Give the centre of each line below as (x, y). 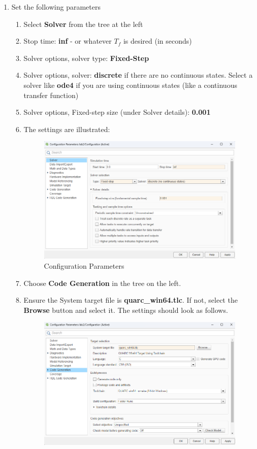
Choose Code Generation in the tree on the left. (102, 283)
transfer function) (51, 95)
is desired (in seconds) (157, 41)
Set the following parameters (56, 7)
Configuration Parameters (84, 265)
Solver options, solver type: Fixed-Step (86, 58)
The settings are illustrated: (67, 129)
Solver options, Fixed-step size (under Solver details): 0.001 (117, 112)
